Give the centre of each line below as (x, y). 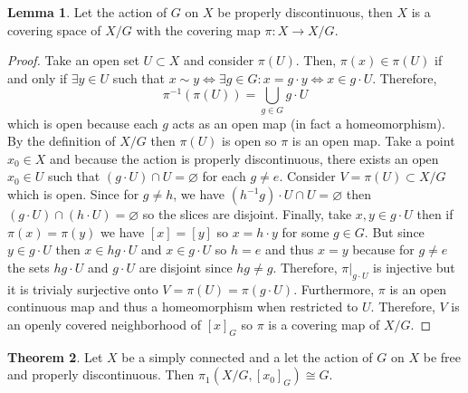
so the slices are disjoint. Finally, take (247, 214)
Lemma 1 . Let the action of (87, 12)
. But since (394, 231)
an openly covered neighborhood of (105, 324)
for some (306, 231)
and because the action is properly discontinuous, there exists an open (244, 158)
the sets (29, 267)
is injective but (414, 267)
